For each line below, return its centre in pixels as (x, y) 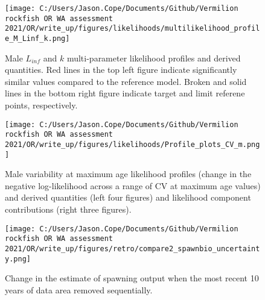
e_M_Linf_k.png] (37, 38)
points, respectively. (41, 105)
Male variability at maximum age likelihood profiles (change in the (128, 174)
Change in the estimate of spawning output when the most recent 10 (132, 278)
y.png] (18, 259)
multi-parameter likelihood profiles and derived (154, 58)
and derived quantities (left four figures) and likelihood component (128, 197)
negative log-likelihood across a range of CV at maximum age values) (133, 185)
